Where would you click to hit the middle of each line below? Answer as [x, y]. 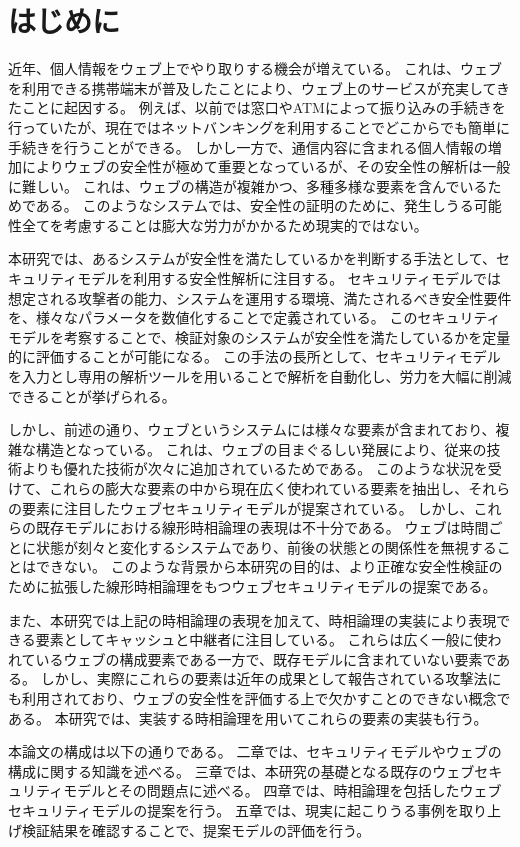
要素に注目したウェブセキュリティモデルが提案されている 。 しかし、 [247, 507]
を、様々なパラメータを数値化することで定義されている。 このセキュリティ [254, 317]
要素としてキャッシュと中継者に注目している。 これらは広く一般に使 [261, 639]
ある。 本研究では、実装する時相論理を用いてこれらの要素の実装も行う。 [248, 717]
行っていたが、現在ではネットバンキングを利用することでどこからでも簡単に [259, 126]
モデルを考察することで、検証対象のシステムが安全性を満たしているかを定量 [259, 336]
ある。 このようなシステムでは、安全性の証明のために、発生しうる [254, 205]
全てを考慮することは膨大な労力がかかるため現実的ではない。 [224, 224]
